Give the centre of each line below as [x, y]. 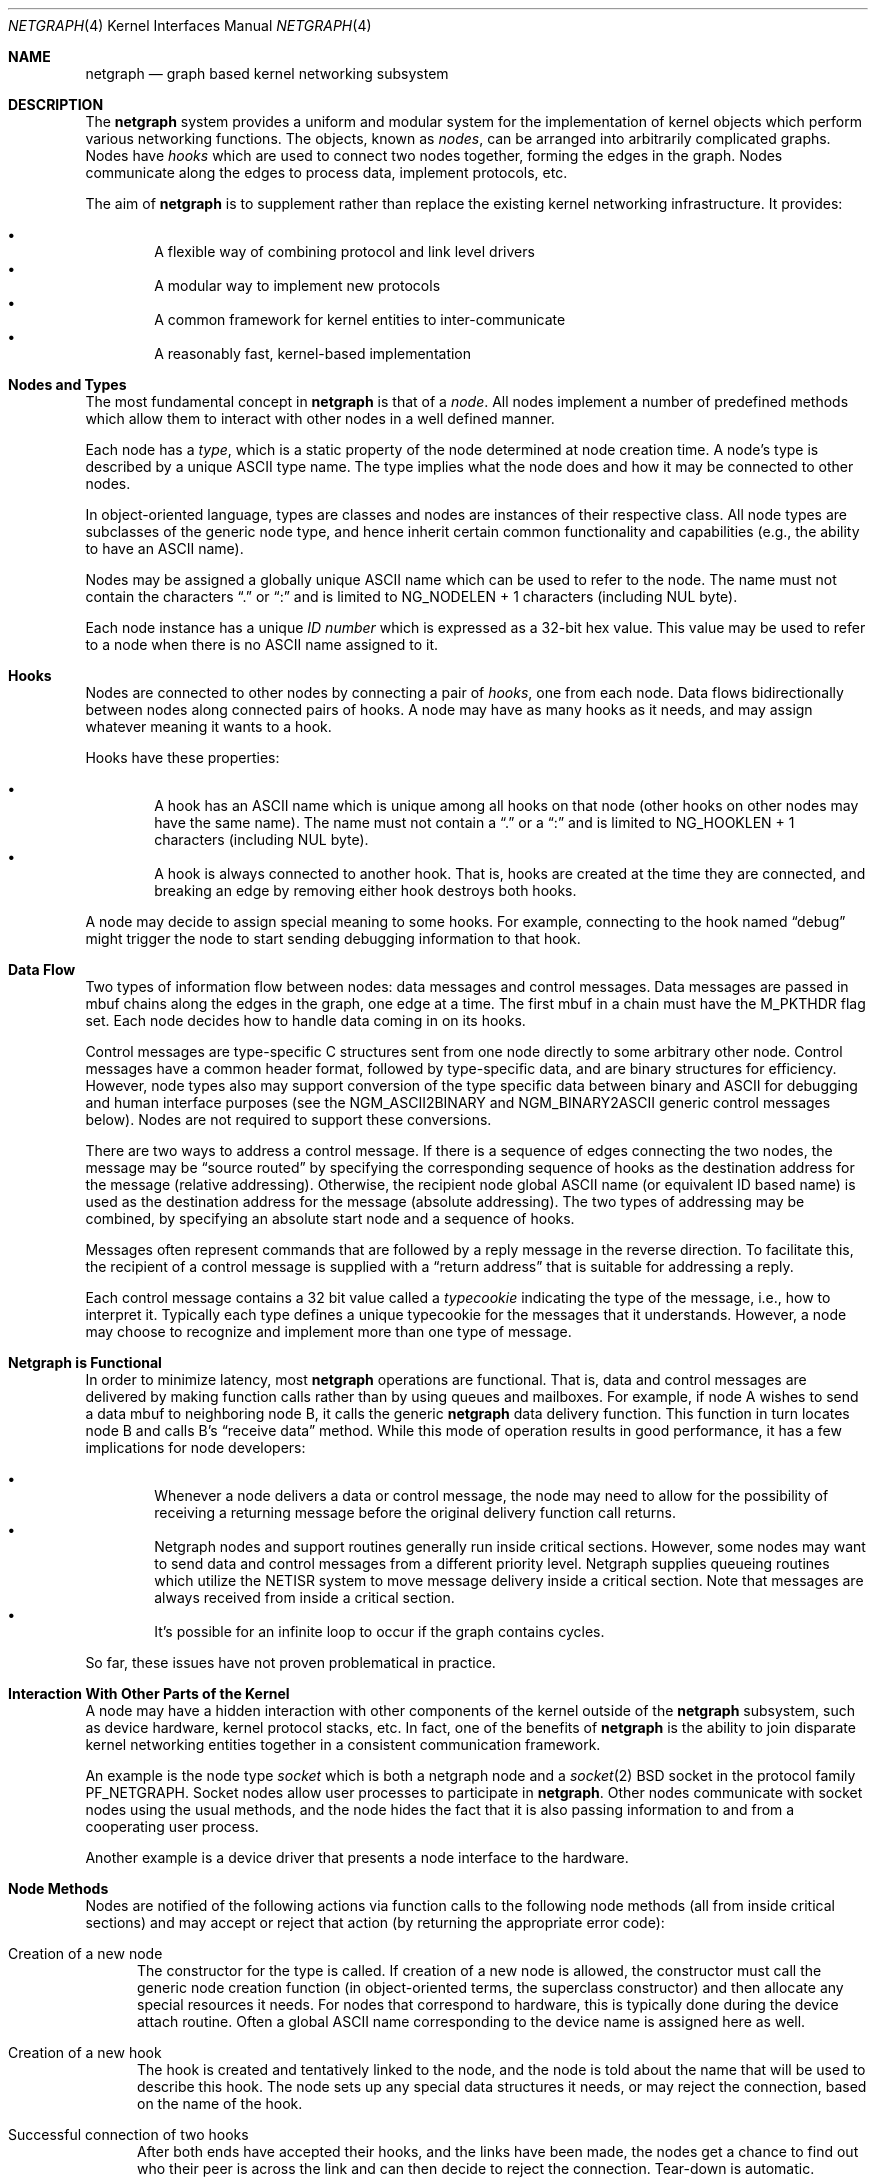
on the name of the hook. [220, 2103]
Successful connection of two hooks [128, 2134]
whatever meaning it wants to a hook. [208, 726]
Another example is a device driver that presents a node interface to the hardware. [357, 1857]
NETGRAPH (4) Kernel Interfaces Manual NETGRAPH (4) [190, 25]
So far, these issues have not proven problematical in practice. [290, 1662]
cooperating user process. [172, 1826]
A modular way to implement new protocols [297, 285]
